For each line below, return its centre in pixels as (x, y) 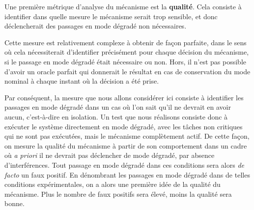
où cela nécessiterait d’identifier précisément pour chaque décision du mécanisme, (127, 52)
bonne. (14, 203)
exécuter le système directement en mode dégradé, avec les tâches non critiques (124, 126)
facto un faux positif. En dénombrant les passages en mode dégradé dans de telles (127, 174)
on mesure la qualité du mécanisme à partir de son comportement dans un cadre (126, 145)
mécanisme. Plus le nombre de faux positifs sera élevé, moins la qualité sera (118, 194)
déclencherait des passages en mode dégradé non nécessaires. (96, 26)
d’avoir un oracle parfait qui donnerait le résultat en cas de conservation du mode (127, 71)
